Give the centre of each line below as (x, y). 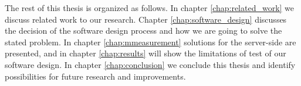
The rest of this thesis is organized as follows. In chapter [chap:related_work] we (150, 8)
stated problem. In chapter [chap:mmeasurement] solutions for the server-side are (150, 42)
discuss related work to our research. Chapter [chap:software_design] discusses (146, 19)
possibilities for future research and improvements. (95, 76)
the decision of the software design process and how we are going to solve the (143, 31)
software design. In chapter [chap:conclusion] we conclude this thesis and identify (150, 64)
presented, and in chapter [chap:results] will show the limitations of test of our (146, 53)
